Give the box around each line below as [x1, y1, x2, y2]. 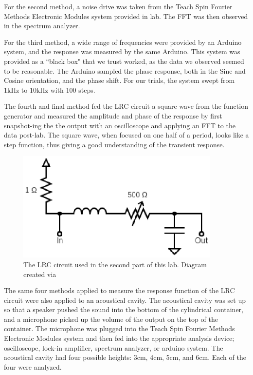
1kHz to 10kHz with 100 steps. [4, 84, 95, 95]
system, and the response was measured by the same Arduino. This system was [4, 46, 240, 57]
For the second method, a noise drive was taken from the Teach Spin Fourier [4, 1, 233, 11]
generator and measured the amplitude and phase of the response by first [4, 110, 222, 120]
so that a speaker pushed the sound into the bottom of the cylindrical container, [4, 304, 244, 315]
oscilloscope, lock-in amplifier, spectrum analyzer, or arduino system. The [4, 342, 223, 353]
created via [23, 269, 56, 279]
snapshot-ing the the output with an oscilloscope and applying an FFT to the [4, 120, 235, 130]
